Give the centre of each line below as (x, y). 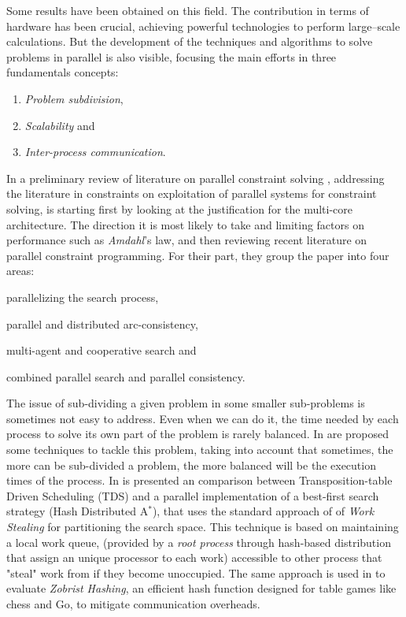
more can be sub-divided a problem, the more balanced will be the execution (191, 465)
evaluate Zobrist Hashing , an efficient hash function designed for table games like (201, 588)
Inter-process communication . (95, 152)
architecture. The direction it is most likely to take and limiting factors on (185, 224)
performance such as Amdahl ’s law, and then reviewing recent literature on (187, 240)
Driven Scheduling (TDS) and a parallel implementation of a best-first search (193, 495)
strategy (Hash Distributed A (78, 511)
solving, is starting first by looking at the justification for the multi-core (180, 208)
